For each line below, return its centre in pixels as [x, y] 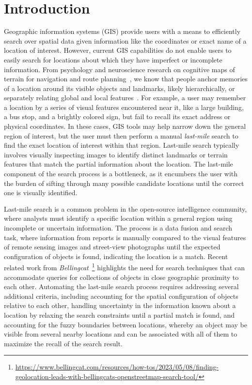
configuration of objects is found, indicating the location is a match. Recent [116, 256]
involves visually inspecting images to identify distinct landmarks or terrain [116, 154]
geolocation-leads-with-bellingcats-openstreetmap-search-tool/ [107, 376]
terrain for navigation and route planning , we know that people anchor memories [126, 79]
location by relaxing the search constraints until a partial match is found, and [119, 315]
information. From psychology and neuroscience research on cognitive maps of [119, 69]
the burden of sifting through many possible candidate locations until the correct [124, 183]
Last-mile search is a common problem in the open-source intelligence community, [126, 208]
